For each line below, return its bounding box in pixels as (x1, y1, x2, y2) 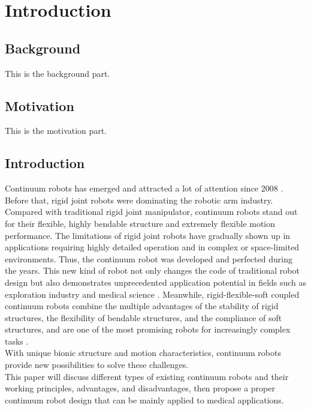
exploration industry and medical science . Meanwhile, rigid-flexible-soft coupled (5, 288, 300, 300)
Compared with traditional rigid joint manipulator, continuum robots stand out (5, 205, 298, 218)
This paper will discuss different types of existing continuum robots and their (5, 370, 289, 382)
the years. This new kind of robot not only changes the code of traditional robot (5, 264, 300, 277)
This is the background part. (5, 67, 110, 79)
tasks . (5, 334, 29, 347)
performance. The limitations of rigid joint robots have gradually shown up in (5, 229, 291, 241)
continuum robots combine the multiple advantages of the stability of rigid (5, 300, 279, 312)
